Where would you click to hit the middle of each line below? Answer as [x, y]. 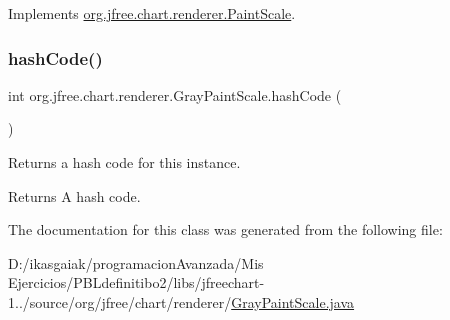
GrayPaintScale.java [293, 301]
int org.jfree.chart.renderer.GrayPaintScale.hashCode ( [175, 94]
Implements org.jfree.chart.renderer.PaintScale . [152, 13]
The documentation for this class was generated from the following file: [225, 229]
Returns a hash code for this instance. [124, 162]
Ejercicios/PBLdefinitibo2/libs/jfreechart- [136, 282]
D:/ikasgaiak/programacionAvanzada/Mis [136, 262]
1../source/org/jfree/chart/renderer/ [120, 301]
